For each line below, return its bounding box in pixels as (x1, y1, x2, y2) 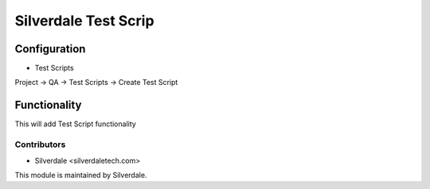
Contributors (14, 139, 66, 150)
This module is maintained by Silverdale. (14, 170, 147, 179)
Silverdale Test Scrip (14, 12, 154, 29)
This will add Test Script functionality (14, 119, 137, 129)
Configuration (14, 42, 86, 56)
